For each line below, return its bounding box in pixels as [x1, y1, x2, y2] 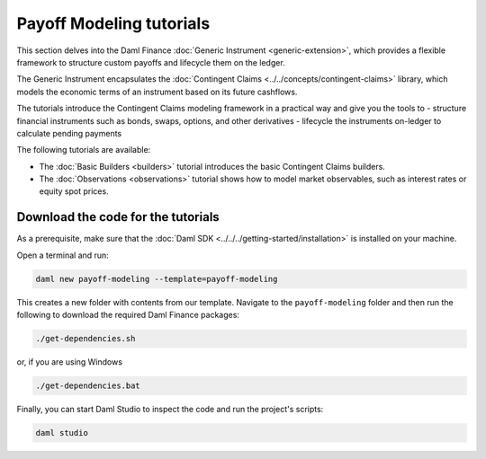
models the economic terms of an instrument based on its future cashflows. [16, 86, 298, 97]
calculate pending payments [16, 128, 121, 138]
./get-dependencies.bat [35, 381, 141, 391]
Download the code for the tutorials [16, 209, 220, 225]
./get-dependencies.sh [35, 333, 136, 344]
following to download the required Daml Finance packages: [16, 310, 240, 321]
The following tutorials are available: [16, 145, 151, 155]
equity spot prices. [39, 186, 109, 197]
